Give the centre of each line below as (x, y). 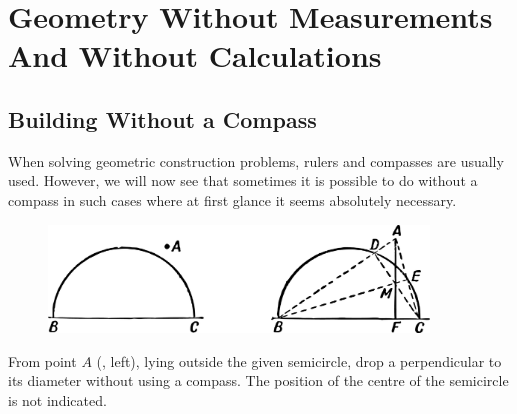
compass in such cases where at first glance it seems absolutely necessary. (232, 199)
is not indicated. (57, 399)
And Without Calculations (195, 55)
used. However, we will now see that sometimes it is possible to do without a (243, 180)
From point (42, 360)
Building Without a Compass (162, 118)
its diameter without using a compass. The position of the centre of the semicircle (258, 380)
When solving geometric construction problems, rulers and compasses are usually (256, 160)
